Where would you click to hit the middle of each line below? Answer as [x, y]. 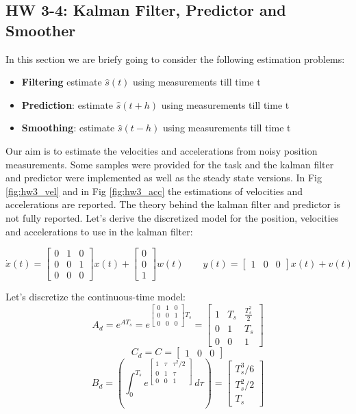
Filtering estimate [62, 82]
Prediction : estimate [67, 104]
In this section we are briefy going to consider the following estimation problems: [175, 59]
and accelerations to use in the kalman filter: [99, 231]
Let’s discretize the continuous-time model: [96, 297]
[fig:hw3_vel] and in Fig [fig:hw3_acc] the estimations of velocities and [154, 191]
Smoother [41, 30]
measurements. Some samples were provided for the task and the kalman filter [170, 164]
